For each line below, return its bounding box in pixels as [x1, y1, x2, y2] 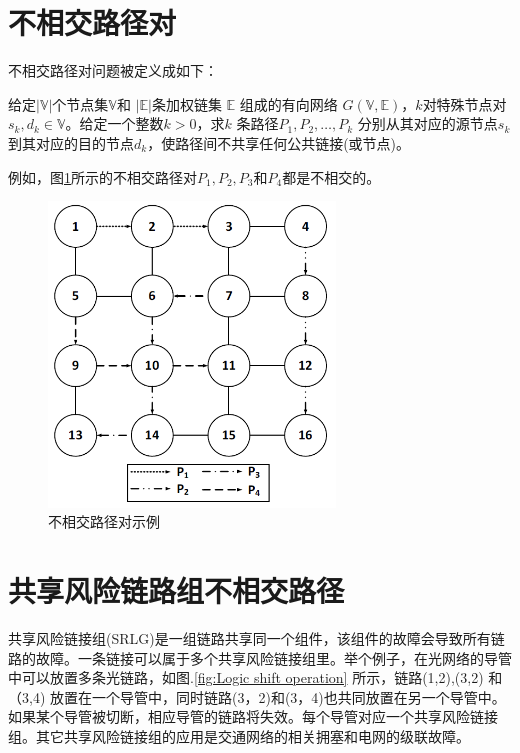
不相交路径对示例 [48, 511, 160, 532]
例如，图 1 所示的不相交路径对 [8, 166, 197, 187]
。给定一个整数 [65, 113, 164, 134]
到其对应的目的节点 [8, 132, 134, 153]
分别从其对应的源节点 [357, 113, 498, 134]
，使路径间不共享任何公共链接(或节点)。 [147, 132, 411, 153]
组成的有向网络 [239, 93, 338, 114]
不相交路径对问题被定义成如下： [8, 60, 218, 81]
